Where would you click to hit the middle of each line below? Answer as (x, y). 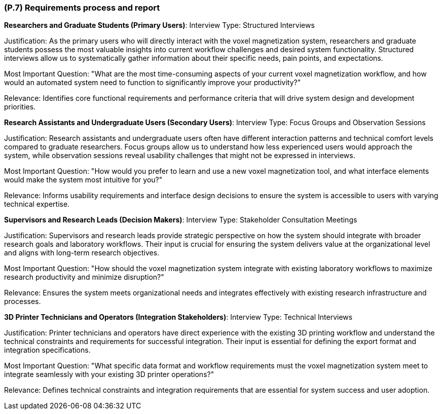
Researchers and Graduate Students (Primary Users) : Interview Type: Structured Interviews (159, 25)
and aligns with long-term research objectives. (82, 253)
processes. (23, 302)
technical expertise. (37, 204)
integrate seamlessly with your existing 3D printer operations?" (109, 374)
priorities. (20, 107)
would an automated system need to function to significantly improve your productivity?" (153, 83)
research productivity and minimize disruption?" (84, 277)
